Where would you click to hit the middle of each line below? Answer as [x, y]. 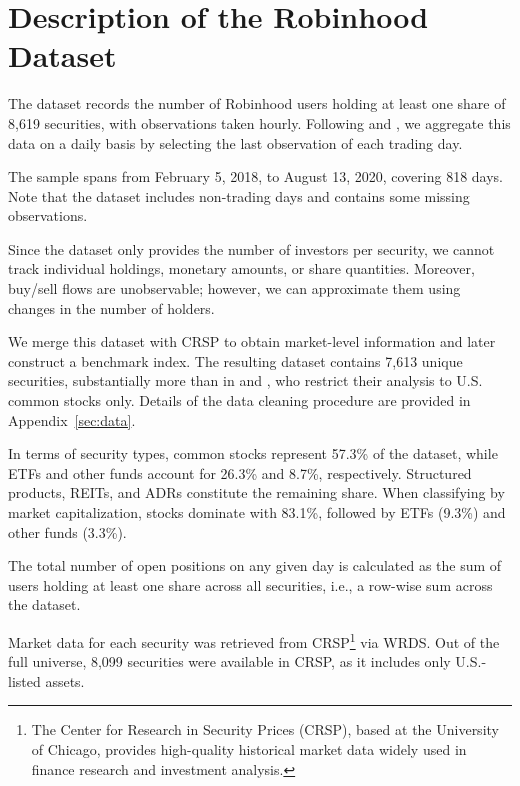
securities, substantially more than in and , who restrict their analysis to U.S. [245, 380]
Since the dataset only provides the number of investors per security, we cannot [251, 248]
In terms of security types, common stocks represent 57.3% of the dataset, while [253, 453]
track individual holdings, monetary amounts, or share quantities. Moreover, [241, 268]
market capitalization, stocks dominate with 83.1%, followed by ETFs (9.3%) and [257, 512]
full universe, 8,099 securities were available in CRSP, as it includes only [229, 661]
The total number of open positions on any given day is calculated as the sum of [255, 565]
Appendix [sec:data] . [72, 419]
